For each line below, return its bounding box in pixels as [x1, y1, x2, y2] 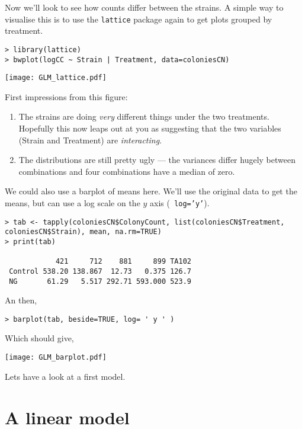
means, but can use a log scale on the [5, 196, 140, 209]
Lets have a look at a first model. [5, 370, 126, 382]
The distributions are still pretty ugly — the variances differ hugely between [18, 153, 295, 166]
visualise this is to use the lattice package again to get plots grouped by [5, 12, 272, 25]
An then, [5, 294, 37, 306]
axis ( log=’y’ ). [150, 196, 210, 209]
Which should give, [5, 332, 74, 344]
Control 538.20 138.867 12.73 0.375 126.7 [9, 267, 191, 276]
